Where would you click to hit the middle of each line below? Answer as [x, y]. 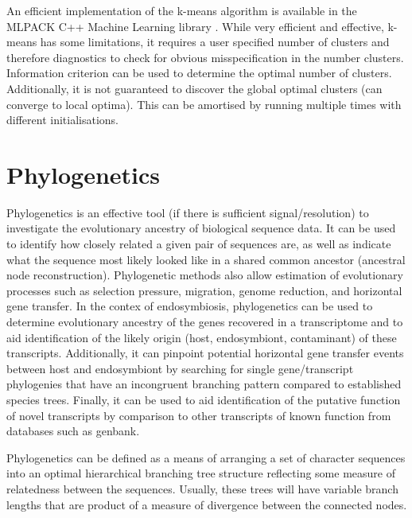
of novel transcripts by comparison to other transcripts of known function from [199, 415]
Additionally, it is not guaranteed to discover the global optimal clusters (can [194, 88]
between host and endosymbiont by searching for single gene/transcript [180, 368]
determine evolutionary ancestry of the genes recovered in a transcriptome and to [205, 322]
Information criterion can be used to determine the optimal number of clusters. [199, 73]
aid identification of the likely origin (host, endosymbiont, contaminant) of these [202, 337]
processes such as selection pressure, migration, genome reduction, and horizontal [204, 290]
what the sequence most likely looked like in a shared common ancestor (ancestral [206, 259]
